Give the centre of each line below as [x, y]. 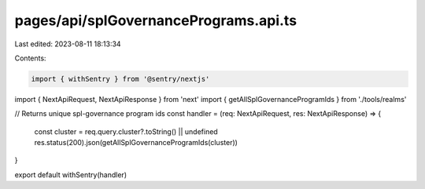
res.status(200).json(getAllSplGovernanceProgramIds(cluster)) [136, 143]
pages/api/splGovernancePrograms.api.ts [156, 20]
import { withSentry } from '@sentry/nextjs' [120, 79]
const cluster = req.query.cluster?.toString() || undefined [126, 131]
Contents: [30, 58]
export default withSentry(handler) [71, 174]
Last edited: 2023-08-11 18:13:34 [68, 44]
